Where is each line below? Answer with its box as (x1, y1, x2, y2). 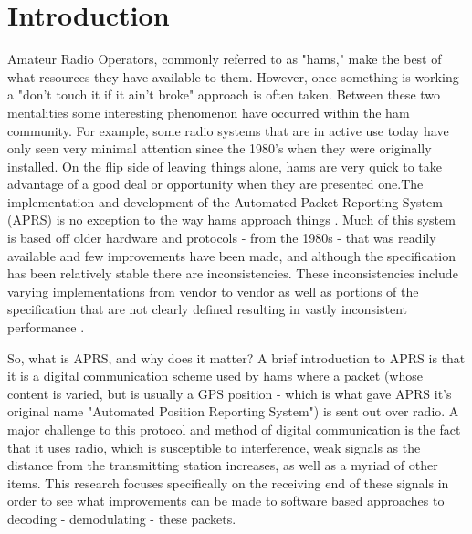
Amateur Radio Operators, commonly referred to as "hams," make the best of (7, 49, 442, 68)
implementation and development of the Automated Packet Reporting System (7, 192, 443, 211)
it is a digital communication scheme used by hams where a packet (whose (7, 366, 423, 385)
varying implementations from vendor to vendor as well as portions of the (7, 281, 419, 300)
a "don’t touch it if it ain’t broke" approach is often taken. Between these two (7, 85, 441, 104)
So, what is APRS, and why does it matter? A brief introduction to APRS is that (7, 348, 466, 367)
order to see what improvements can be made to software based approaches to (7, 491, 445, 510)
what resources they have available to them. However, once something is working (7, 67, 459, 86)
